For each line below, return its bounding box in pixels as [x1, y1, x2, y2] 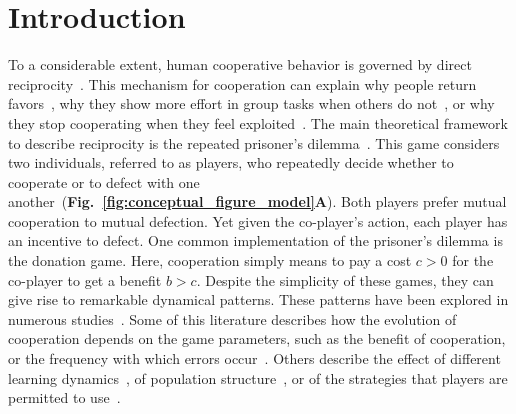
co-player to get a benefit [8, 269, 162, 290]
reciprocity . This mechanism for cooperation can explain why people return [8, 73, 477, 94]
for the [452, 250, 494, 271]
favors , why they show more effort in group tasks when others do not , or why [8, 93, 495, 114]
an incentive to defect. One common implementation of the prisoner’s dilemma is [8, 230, 503, 251]
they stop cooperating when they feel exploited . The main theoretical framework [8, 112, 508, 133]
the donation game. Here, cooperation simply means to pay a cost [8, 250, 412, 271]
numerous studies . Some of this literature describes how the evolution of [8, 308, 457, 329]
